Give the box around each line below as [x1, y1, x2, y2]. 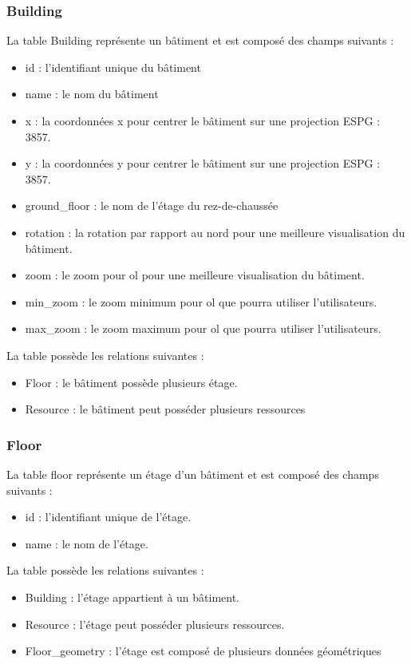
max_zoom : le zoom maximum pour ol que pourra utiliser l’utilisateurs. [25, 320, 381, 337]
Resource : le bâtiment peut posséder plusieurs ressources [25, 401, 306, 417]
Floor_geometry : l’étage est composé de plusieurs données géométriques [25, 642, 381, 659]
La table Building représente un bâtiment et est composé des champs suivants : [6, 32, 394, 49]
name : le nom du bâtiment [25, 85, 159, 102]
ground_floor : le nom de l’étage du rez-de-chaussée [25, 197, 279, 214]
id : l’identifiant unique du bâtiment [25, 58, 201, 75]
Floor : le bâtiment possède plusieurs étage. [25, 373, 238, 390]
